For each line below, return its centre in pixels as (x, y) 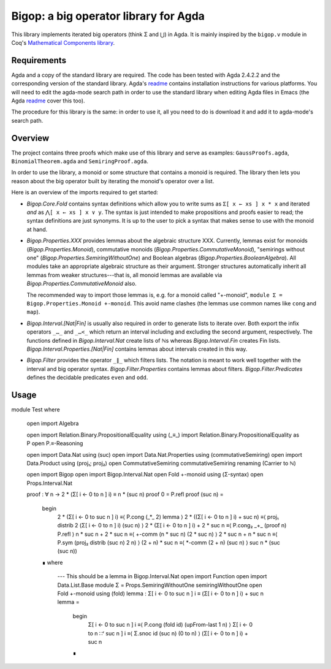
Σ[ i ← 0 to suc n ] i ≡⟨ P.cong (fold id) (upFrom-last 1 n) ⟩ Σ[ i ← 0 (170, 625)
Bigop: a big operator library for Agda (108, 16)
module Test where (36, 409)
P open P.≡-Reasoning (55, 443)
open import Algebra (53, 424)
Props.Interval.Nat (50, 483)
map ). (33, 312)
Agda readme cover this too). (48, 101)
